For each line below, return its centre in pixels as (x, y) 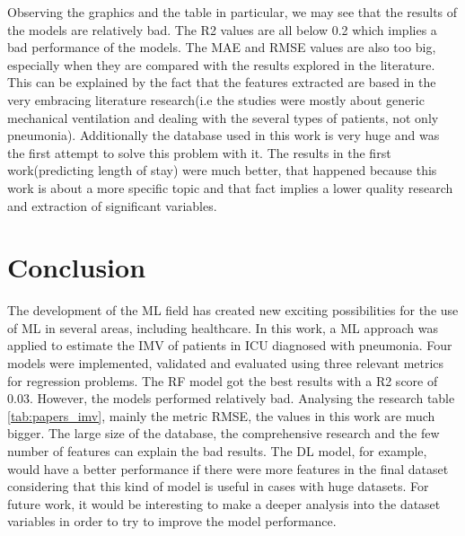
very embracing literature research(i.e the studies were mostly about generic (216, 99)
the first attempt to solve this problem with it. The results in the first (199, 152)
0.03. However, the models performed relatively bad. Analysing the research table (231, 398)
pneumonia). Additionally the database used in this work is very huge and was (224, 135)
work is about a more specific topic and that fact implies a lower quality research (230, 187)
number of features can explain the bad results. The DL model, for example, (217, 451)
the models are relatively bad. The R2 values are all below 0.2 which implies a (222, 29)
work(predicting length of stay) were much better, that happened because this (222, 170)
